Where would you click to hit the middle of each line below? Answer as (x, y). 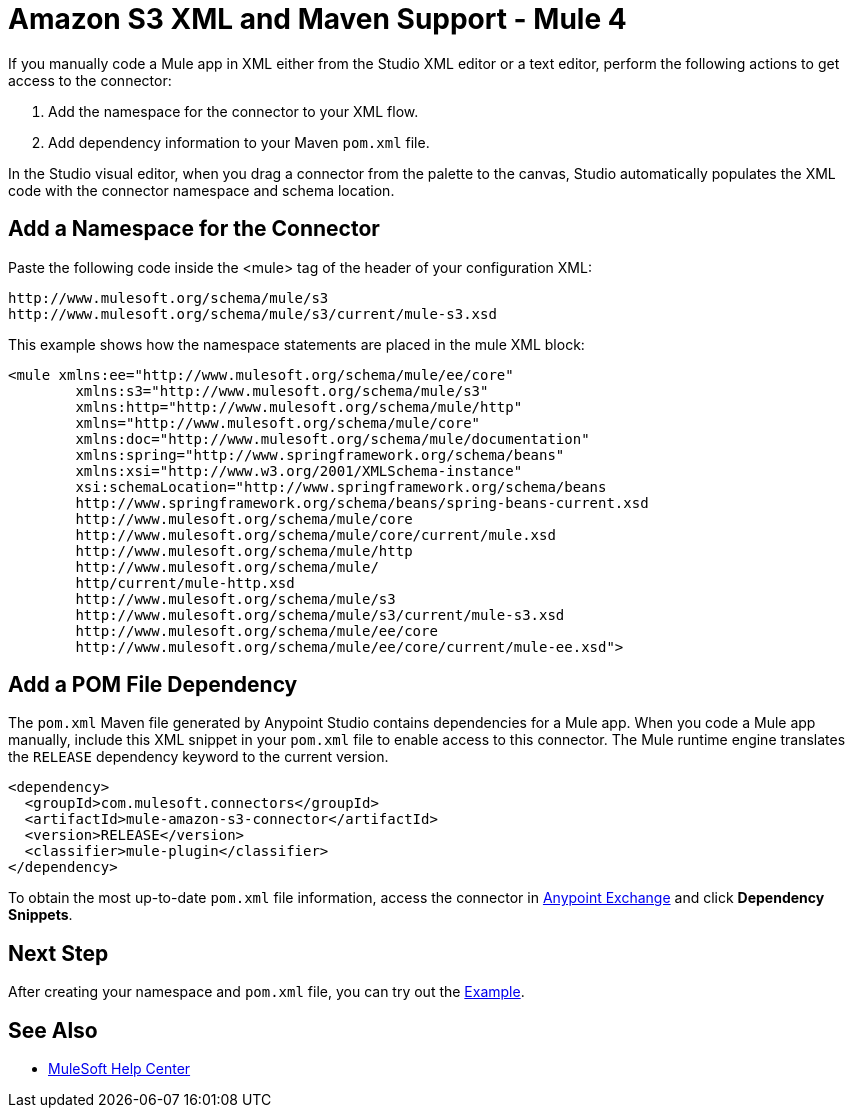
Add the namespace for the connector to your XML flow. (233, 111)
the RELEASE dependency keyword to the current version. (198, 757)
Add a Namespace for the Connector (194, 229)
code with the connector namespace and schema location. (201, 190)
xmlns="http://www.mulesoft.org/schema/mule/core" (278, 422)
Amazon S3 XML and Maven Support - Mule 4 (317, 19)
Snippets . (40, 915)
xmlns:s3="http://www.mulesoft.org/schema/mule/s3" (282, 390)
